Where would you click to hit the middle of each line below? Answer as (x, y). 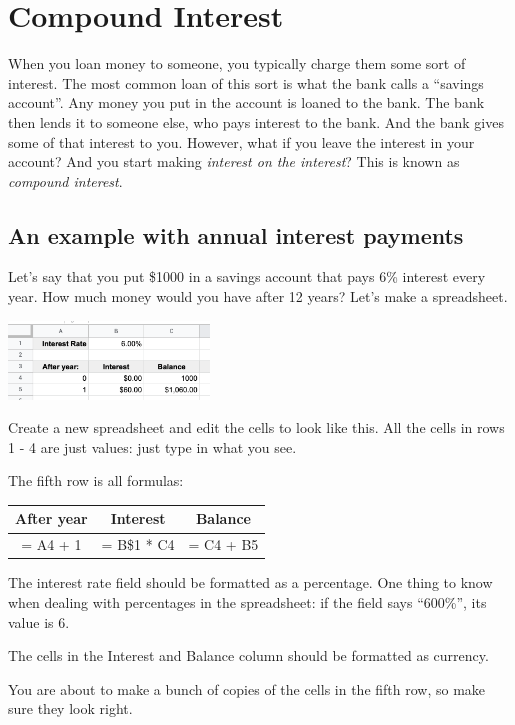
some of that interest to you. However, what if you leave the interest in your (241, 141)
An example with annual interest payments (236, 234)
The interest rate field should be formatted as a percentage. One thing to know (250, 582)
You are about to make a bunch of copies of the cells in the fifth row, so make (247, 688)
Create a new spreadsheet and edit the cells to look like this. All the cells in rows (256, 427)
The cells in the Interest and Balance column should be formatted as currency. (248, 655)
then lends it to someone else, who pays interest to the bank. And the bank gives (256, 121)
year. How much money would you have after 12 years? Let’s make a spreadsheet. (258, 296)
